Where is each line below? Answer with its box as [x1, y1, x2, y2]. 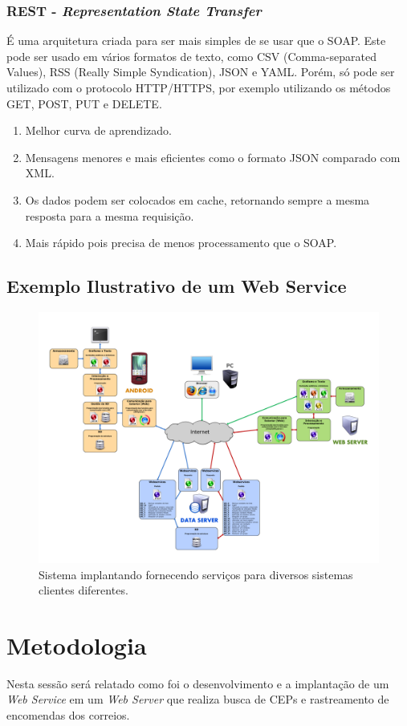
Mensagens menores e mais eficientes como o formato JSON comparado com [25, 148, 401, 165]
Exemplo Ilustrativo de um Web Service [6, 274, 347, 298]
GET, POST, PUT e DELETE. [6, 95, 162, 112]
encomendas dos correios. [6, 707, 130, 724]
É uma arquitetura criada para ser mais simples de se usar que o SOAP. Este [6, 32, 386, 49]
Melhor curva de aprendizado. [25, 122, 172, 139]
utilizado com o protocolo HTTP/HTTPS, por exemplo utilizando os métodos [6, 79, 391, 95]
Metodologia [6, 628, 147, 661]
